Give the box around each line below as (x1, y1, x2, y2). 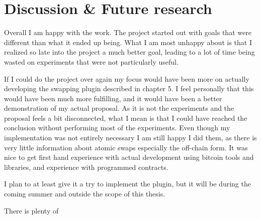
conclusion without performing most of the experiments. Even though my (4, 122, 230, 133)
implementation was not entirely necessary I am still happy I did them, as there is (4, 132, 257, 143)
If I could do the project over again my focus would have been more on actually (4, 73, 249, 84)
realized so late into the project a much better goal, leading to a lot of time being (4, 47, 255, 57)
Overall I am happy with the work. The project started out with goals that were (4, 27, 251, 38)
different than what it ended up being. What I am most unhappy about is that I (4, 37, 252, 47)
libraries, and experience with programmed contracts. (4, 161, 168, 172)
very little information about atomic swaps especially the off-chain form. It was (4, 142, 248, 152)
